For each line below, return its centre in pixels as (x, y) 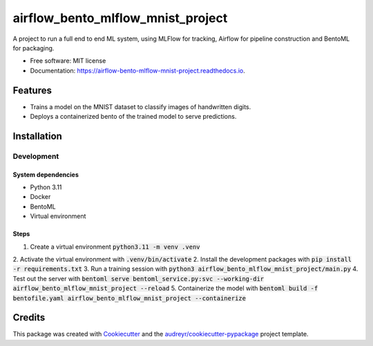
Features (32, 90)
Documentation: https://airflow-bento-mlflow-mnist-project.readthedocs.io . (137, 70)
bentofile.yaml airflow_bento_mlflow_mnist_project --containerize (130, 298)
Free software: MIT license (68, 61)
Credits (29, 318)
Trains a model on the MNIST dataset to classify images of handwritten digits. (141, 106)
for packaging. (34, 48)
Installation (37, 136)
